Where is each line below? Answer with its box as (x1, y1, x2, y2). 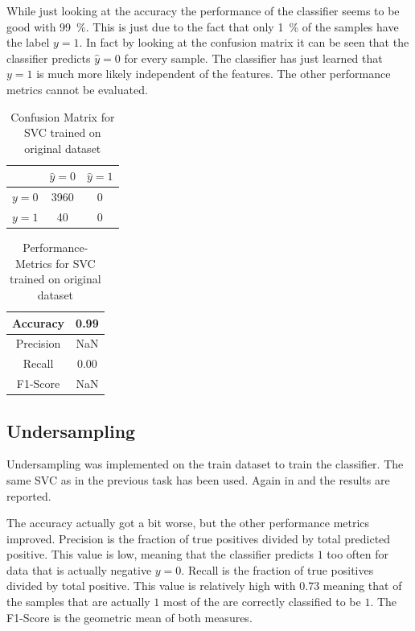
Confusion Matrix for (10, 108, 115, 125)
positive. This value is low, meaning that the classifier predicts (6, 546, 314, 563)
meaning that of (323, 577, 402, 594)
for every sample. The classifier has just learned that (124, 49, 383, 66)
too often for (327, 546, 389, 563)
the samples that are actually (6, 593, 150, 610)
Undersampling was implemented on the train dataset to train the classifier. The (6, 456, 404, 472)
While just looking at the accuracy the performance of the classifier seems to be (6, 2, 400, 19)
